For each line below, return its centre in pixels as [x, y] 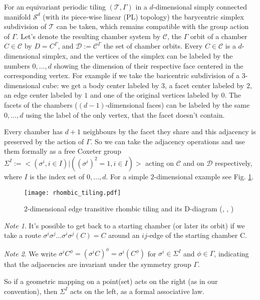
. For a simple [127, 176]
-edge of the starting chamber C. [197, 235]
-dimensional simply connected [200, 7]
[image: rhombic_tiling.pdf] [73, 193]
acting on [160, 163]
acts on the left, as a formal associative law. [137, 291]
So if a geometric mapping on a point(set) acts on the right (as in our [111, 281]
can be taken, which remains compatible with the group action [153, 26]
